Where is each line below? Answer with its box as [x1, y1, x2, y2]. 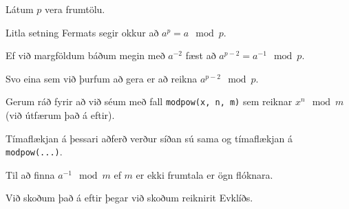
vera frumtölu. [45, 2, 105, 16]
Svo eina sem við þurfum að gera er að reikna [6, 71, 198, 85]
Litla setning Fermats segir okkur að [6, 25, 159, 39]
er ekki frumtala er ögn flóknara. [136, 167, 273, 181]
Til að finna [6, 167, 55, 181]
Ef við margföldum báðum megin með [6, 48, 165, 63]
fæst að [185, 48, 216, 63]
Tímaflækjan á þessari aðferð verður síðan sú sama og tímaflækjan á [6, 131, 293, 145]
